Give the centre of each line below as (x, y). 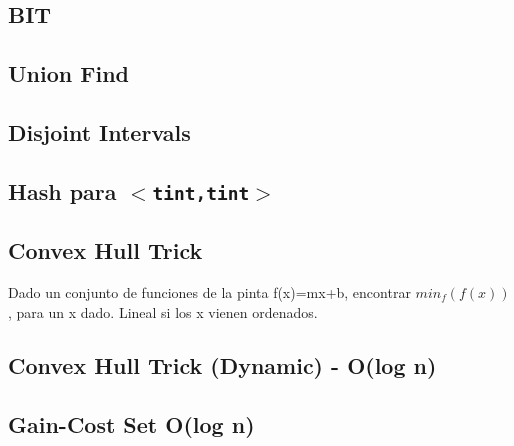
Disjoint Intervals (99, 131)
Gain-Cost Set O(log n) (131, 424)
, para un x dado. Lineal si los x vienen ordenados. (163, 311)
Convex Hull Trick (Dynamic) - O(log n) (222, 365)
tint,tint (201, 193)
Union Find (68, 73)
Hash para (62, 190)
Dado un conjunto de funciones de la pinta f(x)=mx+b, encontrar (209, 291)
